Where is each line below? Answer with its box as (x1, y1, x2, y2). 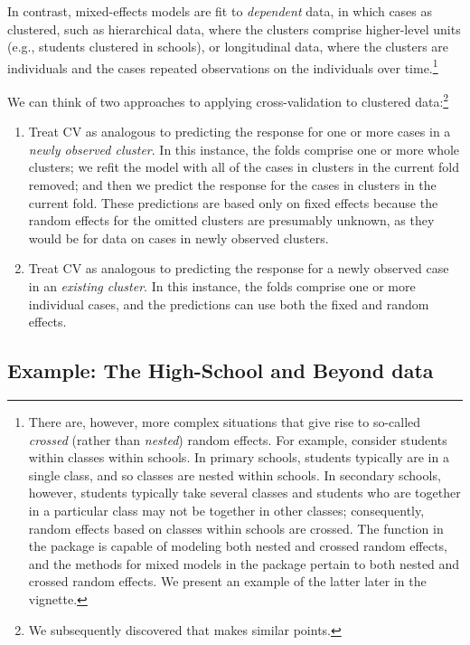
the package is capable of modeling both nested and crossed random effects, (28, 536, 447, 555)
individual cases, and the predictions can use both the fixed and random (28, 294, 429, 313)
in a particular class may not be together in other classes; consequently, (28, 500, 425, 519)
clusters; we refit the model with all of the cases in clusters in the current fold (28, 157, 460, 176)
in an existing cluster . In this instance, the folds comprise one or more (28, 277, 416, 296)
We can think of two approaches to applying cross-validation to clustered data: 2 (7, 90, 449, 110)
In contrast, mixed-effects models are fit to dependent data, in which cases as (7, 2, 433, 20)
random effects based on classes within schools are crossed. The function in (28, 518, 444, 537)
